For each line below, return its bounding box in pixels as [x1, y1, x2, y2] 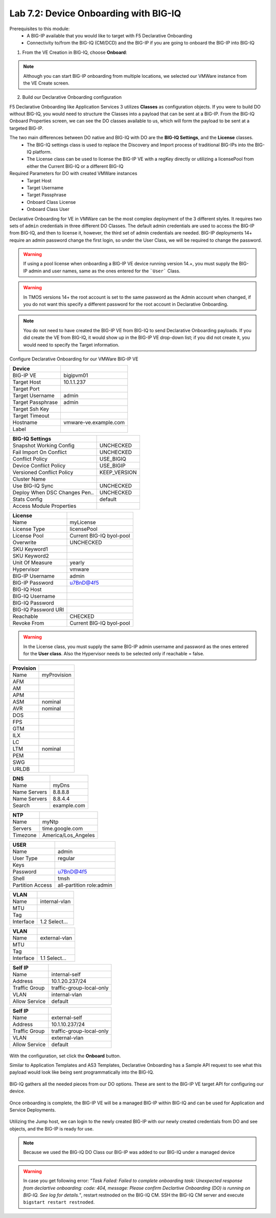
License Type [12, 525, 45, 532]
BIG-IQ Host [12, 586, 42, 593]
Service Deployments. [9, 1106, 56, 1113]
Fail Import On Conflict [12, 448, 67, 456]
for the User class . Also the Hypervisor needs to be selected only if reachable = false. [23, 651, 204, 657]
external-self [51, 1014, 83, 1021]
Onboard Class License [27, 199, 76, 205]
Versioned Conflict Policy [12, 469, 74, 476]
